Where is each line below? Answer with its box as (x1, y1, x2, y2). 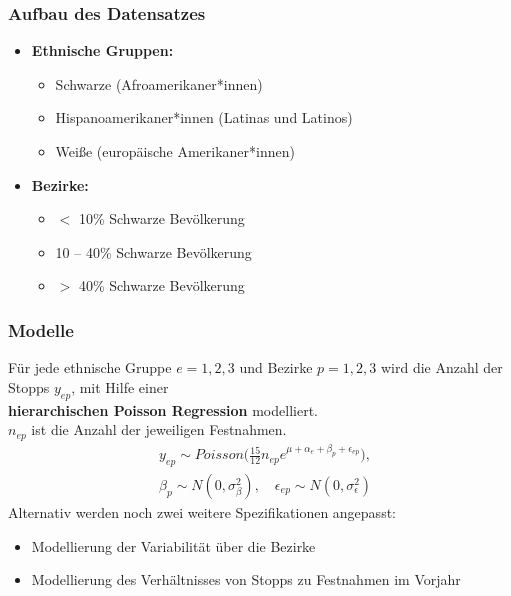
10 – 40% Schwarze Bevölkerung (55, 241, 252, 262)
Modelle (8, 317, 74, 342)
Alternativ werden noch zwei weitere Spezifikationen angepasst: (8, 501, 396, 522)
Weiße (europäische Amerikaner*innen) (55, 141, 295, 161)
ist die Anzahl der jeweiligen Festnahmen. (31, 419, 287, 440)
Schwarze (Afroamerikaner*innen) (55, 73, 263, 94)
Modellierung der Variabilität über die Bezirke (31, 535, 316, 556)
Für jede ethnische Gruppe (8, 357, 172, 378)
